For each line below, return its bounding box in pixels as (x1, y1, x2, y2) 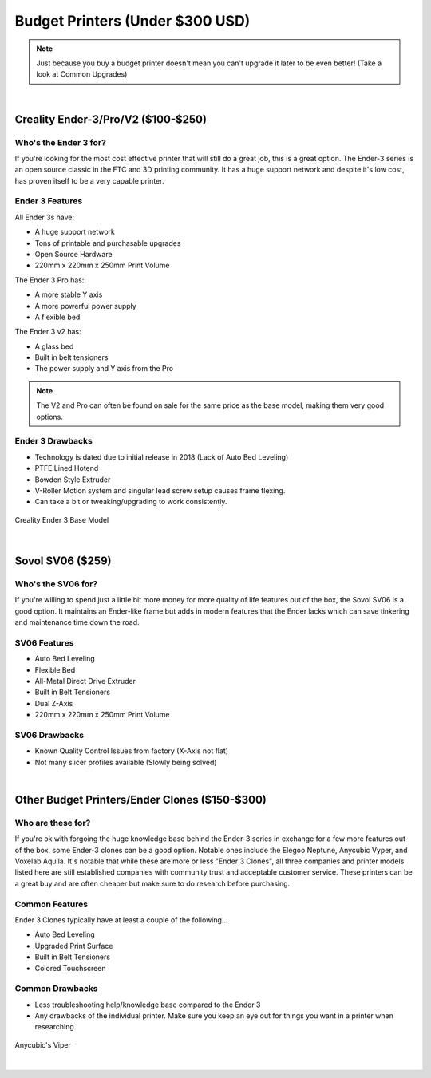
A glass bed (34, 342, 74, 351)
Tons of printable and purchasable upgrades (34, 238, 181, 247)
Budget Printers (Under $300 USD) (14, 12, 251, 30)
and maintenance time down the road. (14, 618, 140, 627)
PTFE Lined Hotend (34, 464, 99, 473)
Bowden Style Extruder (34, 475, 111, 484)
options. (36, 412, 64, 421)
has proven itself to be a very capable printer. (14, 176, 164, 185)
